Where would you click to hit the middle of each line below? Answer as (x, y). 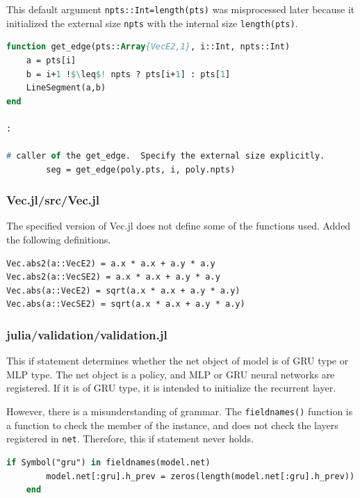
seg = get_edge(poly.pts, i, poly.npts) (141, 169)
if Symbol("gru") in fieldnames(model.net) (108, 462)
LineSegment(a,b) (66, 88)
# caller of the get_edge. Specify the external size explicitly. (166, 156)
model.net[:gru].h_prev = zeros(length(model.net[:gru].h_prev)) (201, 476)
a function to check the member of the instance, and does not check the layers (172, 425)
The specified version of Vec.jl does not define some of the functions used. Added (179, 226)
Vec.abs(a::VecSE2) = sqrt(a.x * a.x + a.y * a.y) (126, 304)
